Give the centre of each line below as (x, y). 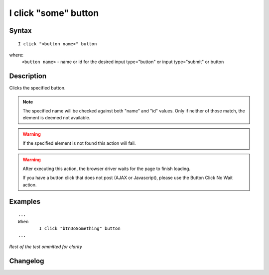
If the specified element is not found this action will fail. (79, 143)
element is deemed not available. (57, 118)
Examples (25, 201)
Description (28, 76)
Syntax (20, 31)
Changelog (27, 261)
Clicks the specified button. (37, 88)
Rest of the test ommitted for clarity (46, 247)
